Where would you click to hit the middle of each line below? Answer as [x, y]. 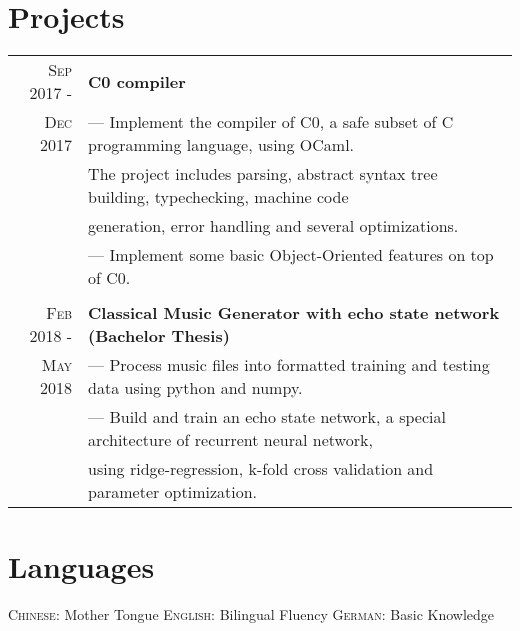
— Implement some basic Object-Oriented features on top [291, 255]
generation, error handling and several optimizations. [273, 226]
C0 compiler [137, 81]
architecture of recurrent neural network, [230, 440]
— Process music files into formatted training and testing [289, 365]
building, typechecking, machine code [218, 197]
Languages [81, 566]
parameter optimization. [173, 492]
